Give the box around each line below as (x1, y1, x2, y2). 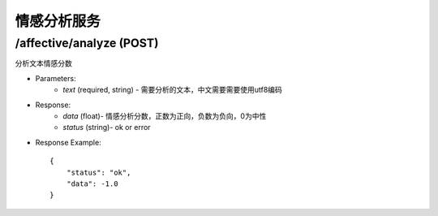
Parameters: (35, 73, 76, 83)
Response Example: (35, 137, 101, 147)
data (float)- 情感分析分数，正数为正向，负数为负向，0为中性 (62, 110, 267, 121)
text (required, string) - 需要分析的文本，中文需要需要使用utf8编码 (62, 85, 283, 95)
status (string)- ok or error (62, 123, 151, 132)
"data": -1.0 (66, 179, 118, 188)
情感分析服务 (15, 12, 101, 30)
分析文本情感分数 (15, 58, 72, 68)
